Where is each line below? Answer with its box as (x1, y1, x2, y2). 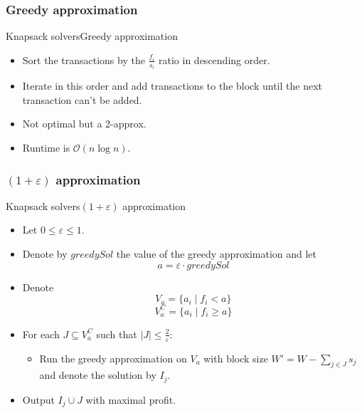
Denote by (22, 246, 68, 261)
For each (22, 326, 60, 341)
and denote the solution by (39, 367, 156, 382)
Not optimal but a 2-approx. (22, 116, 147, 131)
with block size (203, 350, 268, 365)
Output (22, 392, 55, 407)
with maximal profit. (85, 392, 176, 407)
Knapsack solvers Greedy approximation (6, 28, 178, 43)
